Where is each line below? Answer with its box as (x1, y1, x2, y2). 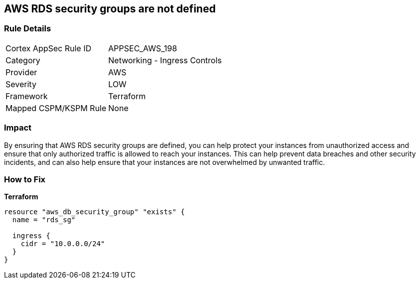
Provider (5, 67, 37, 77)
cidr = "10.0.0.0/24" (20, 240, 105, 248)
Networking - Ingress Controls (108, 55, 222, 65)
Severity (5, 79, 36, 89)
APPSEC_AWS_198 (108, 43, 177, 53)
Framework (5, 91, 48, 101)
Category (5, 55, 40, 65)
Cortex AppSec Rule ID (5, 43, 92, 53)
